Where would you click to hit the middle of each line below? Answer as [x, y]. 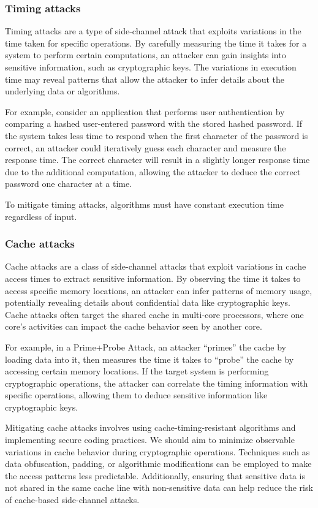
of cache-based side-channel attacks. [72, 500]
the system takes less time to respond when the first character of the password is [157, 135]
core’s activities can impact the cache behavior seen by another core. [134, 326]
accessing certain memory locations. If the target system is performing [137, 371]
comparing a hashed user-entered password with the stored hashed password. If [153, 123]
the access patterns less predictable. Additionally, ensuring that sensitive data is [155, 475]
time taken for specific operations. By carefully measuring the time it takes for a [156, 43]
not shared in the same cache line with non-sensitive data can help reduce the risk [159, 487]
